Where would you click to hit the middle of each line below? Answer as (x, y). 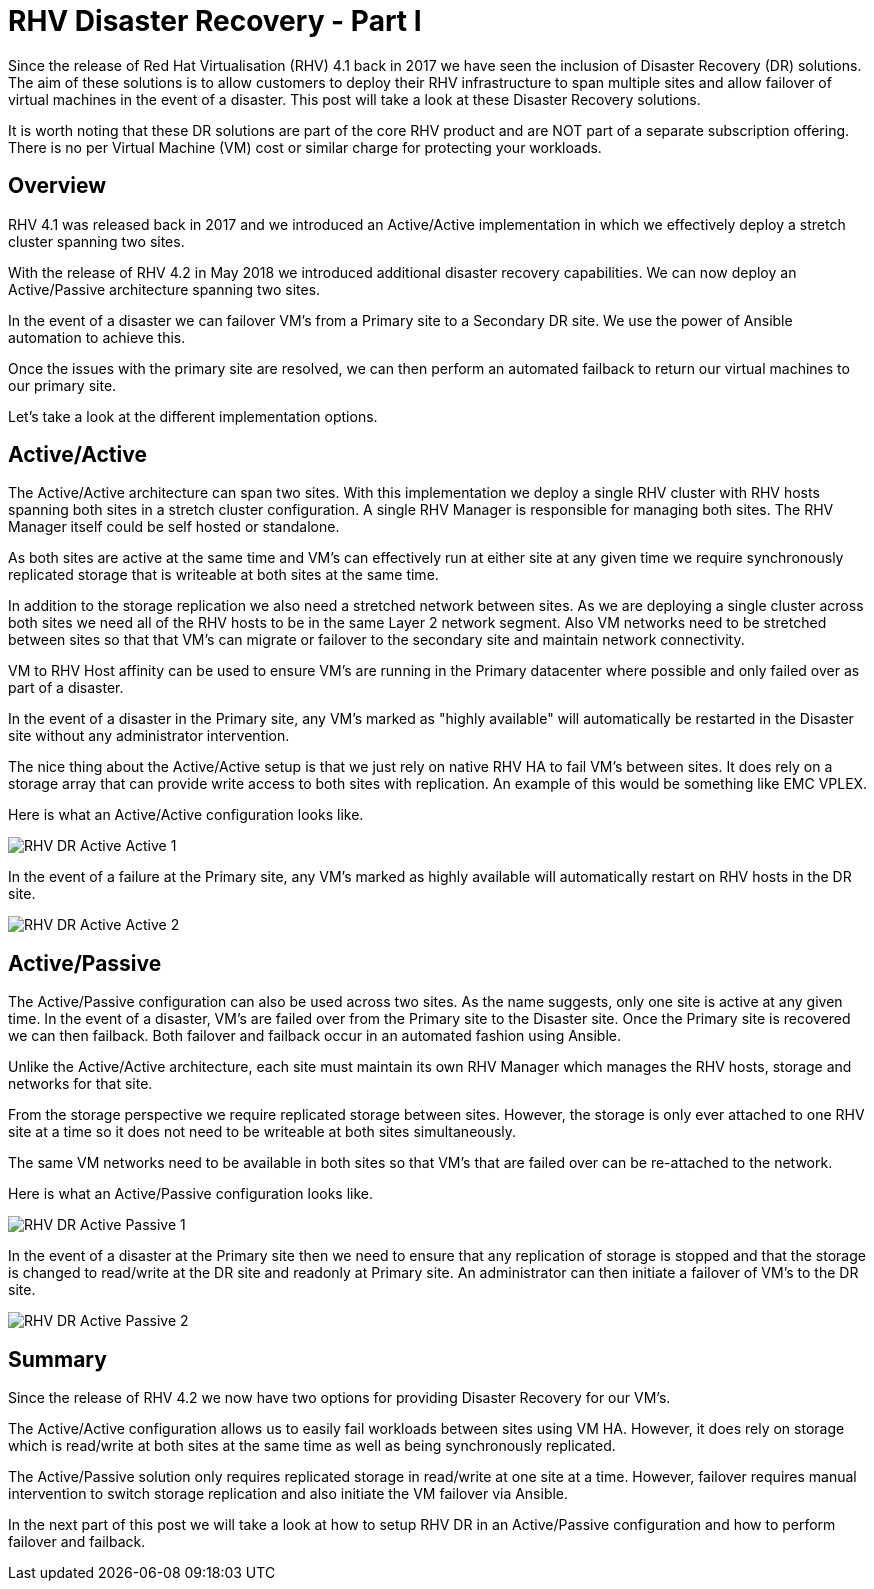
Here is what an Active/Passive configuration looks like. (191, 1194)
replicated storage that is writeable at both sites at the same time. (223, 575)
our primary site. (62, 385)
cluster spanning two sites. (96, 241)
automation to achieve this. (97, 337)
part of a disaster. (66, 688)
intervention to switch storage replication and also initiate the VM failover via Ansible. (288, 1494)
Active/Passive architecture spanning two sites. (164, 289)
